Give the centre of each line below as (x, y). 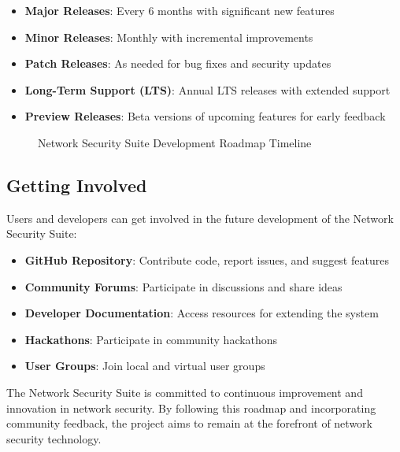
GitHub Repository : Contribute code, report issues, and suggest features (207, 259)
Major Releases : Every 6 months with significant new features (180, 10)
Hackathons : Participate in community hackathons (151, 339)
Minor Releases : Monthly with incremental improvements (169, 37)
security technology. (54, 438)
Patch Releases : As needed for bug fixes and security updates (178, 63)
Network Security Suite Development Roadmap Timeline (175, 142)
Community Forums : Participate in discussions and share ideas (183, 286)
